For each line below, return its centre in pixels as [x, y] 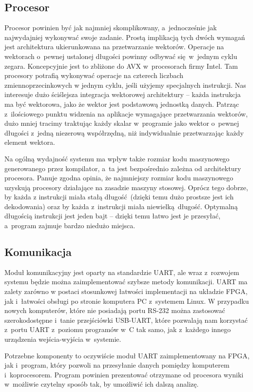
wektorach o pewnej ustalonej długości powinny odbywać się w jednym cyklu [121, 56]
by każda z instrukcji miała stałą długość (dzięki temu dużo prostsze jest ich [119, 197]
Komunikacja [38, 252]
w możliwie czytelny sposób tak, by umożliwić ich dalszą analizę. [102, 384]
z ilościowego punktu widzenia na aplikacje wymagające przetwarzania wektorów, [126, 113]
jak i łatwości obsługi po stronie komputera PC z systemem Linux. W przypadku [127, 301]
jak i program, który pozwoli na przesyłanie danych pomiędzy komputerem [117, 365]
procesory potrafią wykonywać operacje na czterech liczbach [94, 75]
